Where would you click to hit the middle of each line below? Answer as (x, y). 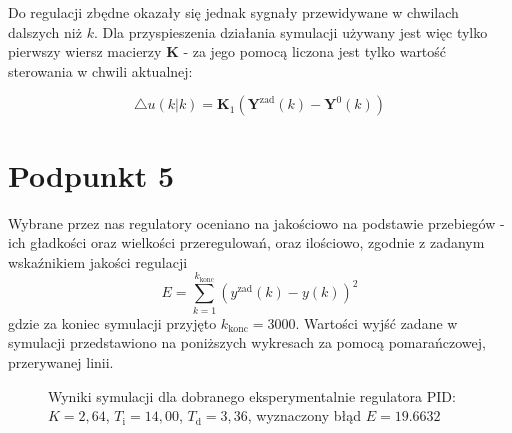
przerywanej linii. (61, 362)
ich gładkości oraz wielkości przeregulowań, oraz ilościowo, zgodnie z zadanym (246, 242)
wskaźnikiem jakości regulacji (98, 261)
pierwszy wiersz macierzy (85, 51)
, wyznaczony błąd (304, 415)
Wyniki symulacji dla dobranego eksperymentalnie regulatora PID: (252, 395)
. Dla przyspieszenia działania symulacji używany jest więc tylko (290, 31)
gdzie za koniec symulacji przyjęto (112, 322)
